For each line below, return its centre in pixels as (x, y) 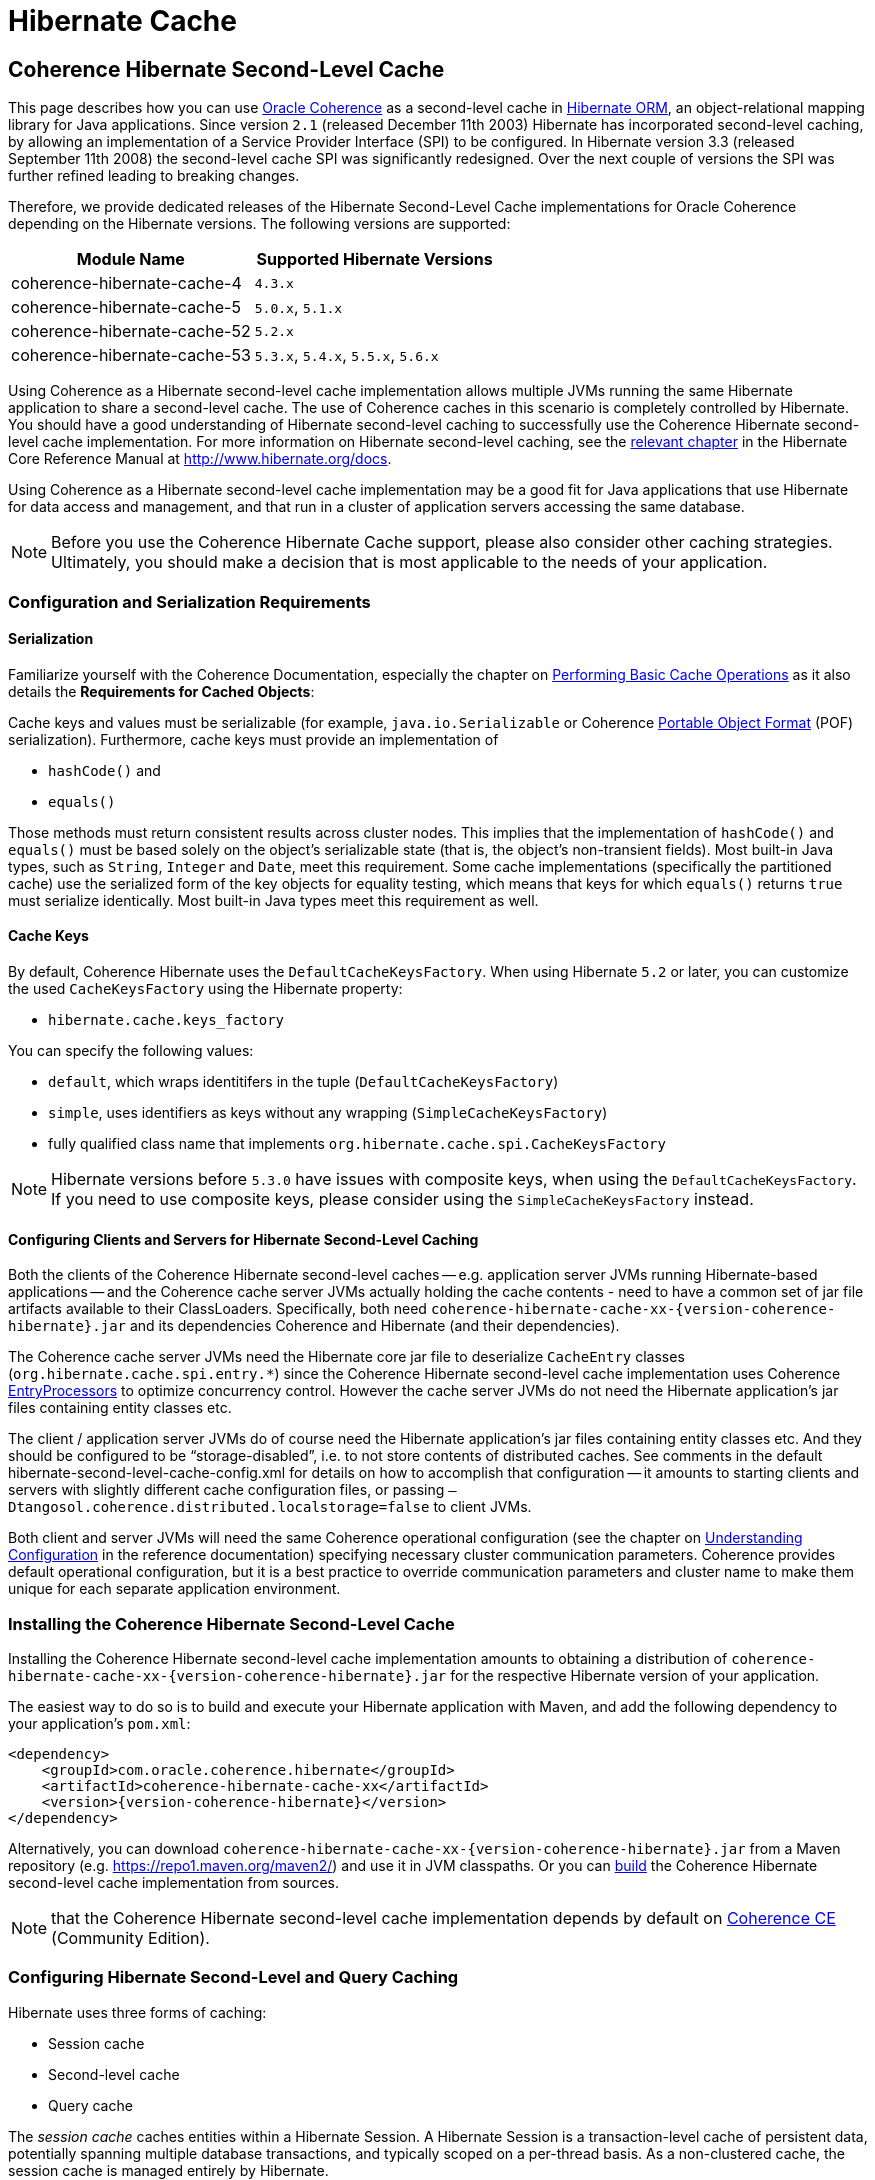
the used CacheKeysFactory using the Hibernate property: (205, 988)
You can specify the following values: (131, 1050)
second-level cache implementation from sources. (174, 1882)
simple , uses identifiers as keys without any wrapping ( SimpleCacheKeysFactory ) (328, 1112)
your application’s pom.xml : (99, 1723)
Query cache (90, 2105)
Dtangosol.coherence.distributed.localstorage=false (219, 1507)
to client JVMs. (482, 1507)
